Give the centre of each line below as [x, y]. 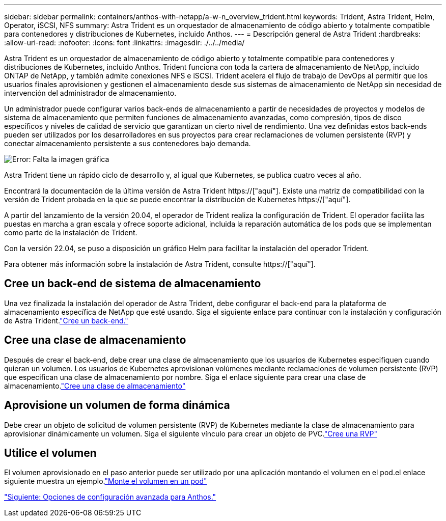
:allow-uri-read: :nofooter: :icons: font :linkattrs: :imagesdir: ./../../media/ [124, 43]
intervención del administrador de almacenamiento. [90, 93]
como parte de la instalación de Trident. [71, 232]
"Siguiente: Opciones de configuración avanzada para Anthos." [110, 497]
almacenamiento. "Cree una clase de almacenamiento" [95, 386]
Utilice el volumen [50, 453]
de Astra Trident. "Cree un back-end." [66, 320]
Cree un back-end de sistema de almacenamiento [133, 284]
